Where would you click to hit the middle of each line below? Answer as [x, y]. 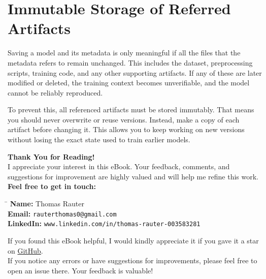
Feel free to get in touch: [52, 186]
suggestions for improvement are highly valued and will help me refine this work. [133, 176]
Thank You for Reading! [51, 156]
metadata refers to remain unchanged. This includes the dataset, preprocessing [130, 62]
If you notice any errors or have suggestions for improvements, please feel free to [132, 260]
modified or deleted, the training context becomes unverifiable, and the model [129, 83]
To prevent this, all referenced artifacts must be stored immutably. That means [131, 110]
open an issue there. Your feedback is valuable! [80, 270]
